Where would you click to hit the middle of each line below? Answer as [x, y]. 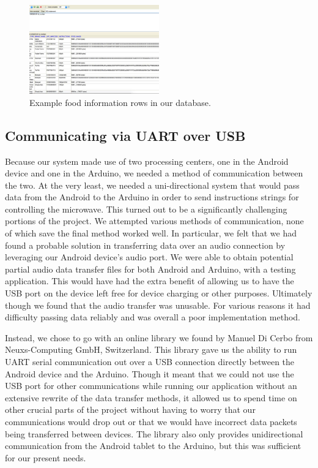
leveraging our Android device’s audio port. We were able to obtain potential [149, 257]
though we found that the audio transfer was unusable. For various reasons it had [158, 305]
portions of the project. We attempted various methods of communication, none [154, 221]
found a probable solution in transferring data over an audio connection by [145, 245]
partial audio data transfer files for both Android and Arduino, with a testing [150, 269]
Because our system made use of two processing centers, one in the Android [147, 161]
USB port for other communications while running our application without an [151, 386]
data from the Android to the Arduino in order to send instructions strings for [152, 197]
